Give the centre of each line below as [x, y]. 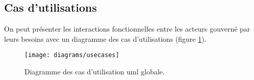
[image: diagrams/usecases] [72, 55]
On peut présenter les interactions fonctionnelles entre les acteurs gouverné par [127, 29]
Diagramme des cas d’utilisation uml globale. [95, 72]
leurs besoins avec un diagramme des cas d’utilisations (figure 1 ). [105, 38]
